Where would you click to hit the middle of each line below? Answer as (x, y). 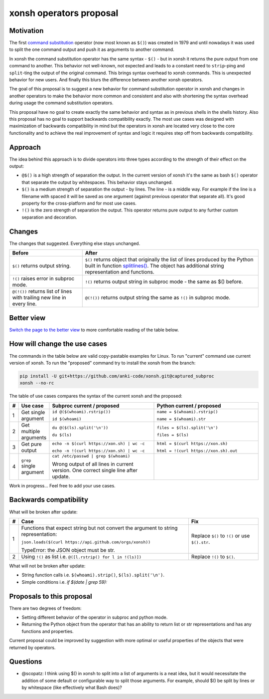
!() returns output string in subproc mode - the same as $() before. (164, 282)
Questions (26, 662)
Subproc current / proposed (86, 406)
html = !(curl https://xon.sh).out (197, 451)
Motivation (26, 31)
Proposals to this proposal (51, 596)
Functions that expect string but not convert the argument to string (99, 528)
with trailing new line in (39, 298)
